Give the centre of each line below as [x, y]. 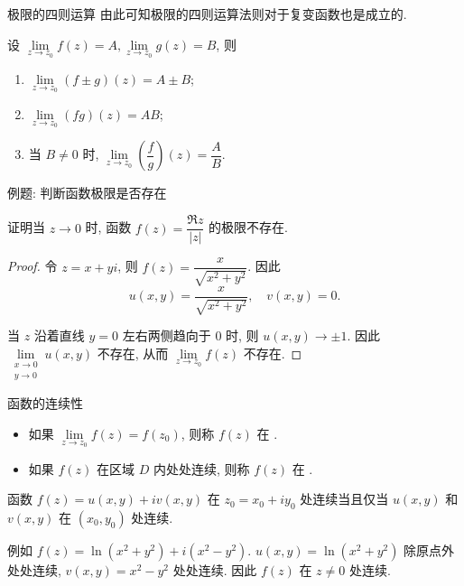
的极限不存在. [248, 227]
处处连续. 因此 [215, 569]
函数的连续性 [45, 403]
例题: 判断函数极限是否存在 [87, 193]
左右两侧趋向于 [167, 335]
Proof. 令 [32, 266]
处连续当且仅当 [344, 499]
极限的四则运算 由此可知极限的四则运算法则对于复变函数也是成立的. [207, 14]
